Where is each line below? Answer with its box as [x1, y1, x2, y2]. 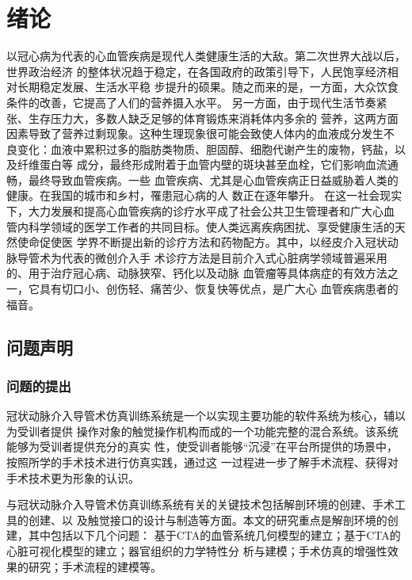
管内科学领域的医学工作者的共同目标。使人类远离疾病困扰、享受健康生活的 [6, 218, 395, 235]
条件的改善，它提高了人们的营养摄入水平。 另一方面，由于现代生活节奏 [6, 93, 376, 110]
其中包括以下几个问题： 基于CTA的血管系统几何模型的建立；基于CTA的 [28, 527, 401, 544]
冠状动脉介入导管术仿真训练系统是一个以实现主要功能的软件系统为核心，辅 [6, 407, 395, 424]
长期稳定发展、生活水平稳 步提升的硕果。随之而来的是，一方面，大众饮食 [17, 78, 399, 95]
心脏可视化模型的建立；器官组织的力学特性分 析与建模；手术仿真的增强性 [6, 542, 387, 559]
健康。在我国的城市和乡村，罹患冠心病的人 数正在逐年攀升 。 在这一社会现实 [6, 187, 402, 204]
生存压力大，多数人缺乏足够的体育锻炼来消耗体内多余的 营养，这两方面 [28, 109, 399, 126]
